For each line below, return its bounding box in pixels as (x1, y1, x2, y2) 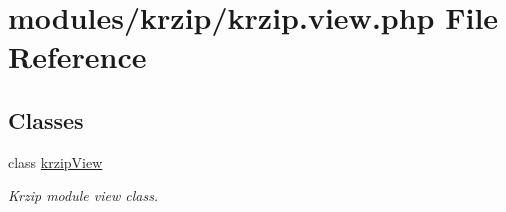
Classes (8, 104, 84, 135)
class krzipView (8, 151, 103, 172)
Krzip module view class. (8, 185, 159, 206)
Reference (8, 36, 147, 77)
